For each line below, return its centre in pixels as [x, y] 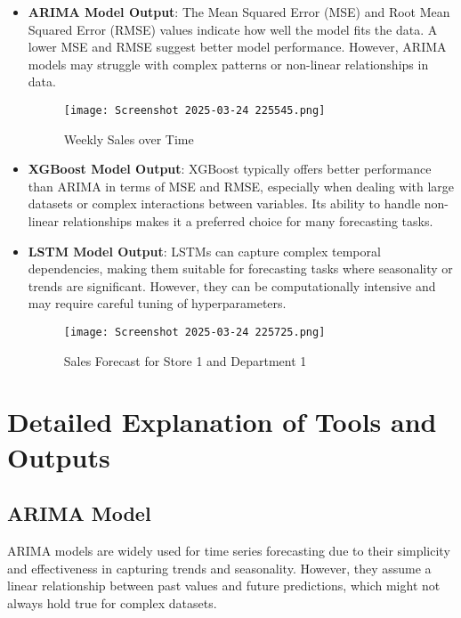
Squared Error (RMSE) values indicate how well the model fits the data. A [233, 29]
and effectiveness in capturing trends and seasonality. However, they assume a [219, 568]
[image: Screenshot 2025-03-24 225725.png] [194, 332]
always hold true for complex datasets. [112, 602]
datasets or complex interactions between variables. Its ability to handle [224, 203]
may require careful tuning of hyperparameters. [157, 303]
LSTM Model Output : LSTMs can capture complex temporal [204, 251]
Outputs [59, 456]
